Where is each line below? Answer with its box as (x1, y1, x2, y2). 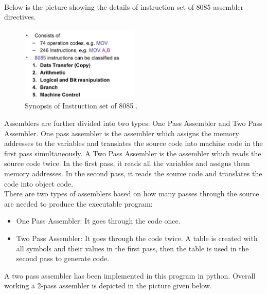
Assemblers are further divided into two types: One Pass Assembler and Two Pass (4, 118, 262, 128)
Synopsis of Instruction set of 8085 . (25, 100, 138, 111)
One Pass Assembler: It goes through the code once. (16, 215, 181, 226)
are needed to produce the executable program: (4, 198, 153, 209)
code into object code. (4, 178, 74, 189)
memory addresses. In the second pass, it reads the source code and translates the (4, 168, 262, 178)
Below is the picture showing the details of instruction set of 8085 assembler (4, 1, 244, 12)
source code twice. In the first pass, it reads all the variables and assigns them (4, 158, 250, 169)
